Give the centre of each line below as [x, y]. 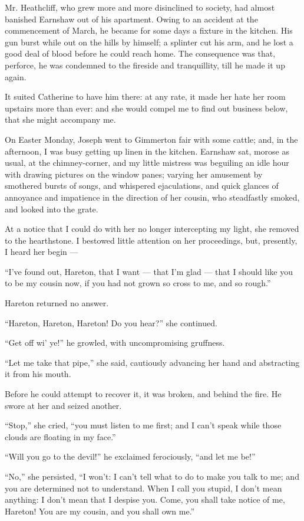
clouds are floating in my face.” [60, 436]
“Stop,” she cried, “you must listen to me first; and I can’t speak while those [143, 425]
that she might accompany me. [60, 119]
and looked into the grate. [52, 209]
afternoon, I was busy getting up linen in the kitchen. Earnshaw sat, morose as [147, 151]
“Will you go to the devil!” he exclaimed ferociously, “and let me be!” [130, 456]
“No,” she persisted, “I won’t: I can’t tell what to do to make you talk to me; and [152, 476]
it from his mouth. [38, 374]
